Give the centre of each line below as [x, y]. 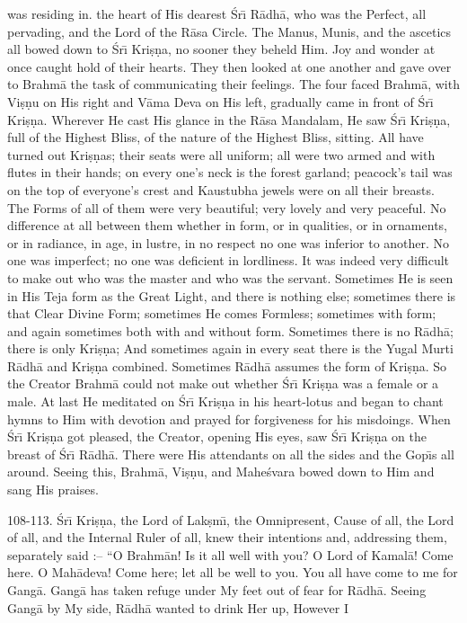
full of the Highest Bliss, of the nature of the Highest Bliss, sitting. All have [216, 137]
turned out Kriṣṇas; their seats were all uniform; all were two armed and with [221, 154]
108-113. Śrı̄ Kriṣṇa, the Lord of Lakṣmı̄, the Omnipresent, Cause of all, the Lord [231, 519]
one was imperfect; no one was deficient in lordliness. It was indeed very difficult [229, 260]
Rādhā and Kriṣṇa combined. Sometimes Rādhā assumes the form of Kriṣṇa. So [227, 365]
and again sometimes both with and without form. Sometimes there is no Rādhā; [230, 330]
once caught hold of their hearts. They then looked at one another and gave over [229, 66]
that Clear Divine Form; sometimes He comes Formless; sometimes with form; [222, 313]
